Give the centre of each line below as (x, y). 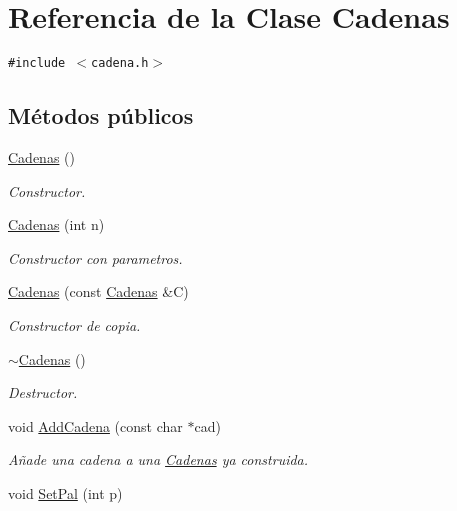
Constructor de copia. (74, 324)
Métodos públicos (101, 115)
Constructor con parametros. (95, 257)
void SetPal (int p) (65, 492)
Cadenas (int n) (56, 224)
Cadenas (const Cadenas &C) (98, 291)
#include (37, 63)
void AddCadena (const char (95, 425)
